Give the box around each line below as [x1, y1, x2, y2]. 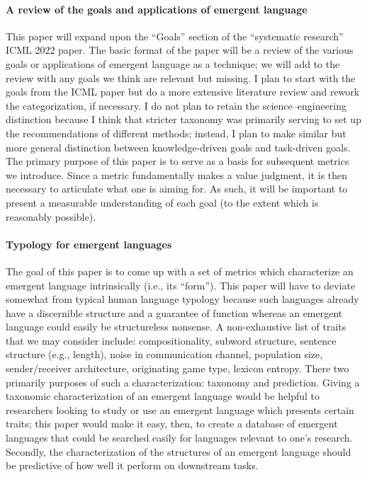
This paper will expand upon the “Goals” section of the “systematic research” [6, 28, 344, 43]
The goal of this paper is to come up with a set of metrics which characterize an [6, 263, 354, 278]
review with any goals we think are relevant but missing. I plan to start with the [6, 70, 356, 85]
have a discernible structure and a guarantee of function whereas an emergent [6, 305, 343, 320]
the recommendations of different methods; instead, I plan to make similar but [6, 125, 346, 140]
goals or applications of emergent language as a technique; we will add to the [6, 56, 340, 71]
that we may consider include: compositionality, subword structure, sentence [6, 333, 337, 347]
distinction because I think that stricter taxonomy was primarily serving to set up [6, 112, 361, 127]
